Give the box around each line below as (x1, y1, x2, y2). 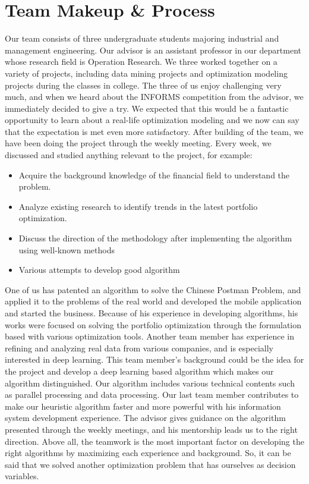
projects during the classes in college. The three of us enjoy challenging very (5, 78, 282, 91)
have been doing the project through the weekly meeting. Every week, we (5, 137, 272, 149)
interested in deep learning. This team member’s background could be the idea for (5, 353, 304, 366)
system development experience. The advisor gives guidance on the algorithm (5, 411, 286, 424)
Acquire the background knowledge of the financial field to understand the (18, 168, 290, 181)
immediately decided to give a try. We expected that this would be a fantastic (5, 102, 289, 114)
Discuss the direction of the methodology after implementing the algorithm (18, 232, 292, 244)
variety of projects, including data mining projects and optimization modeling (5, 67, 288, 79)
